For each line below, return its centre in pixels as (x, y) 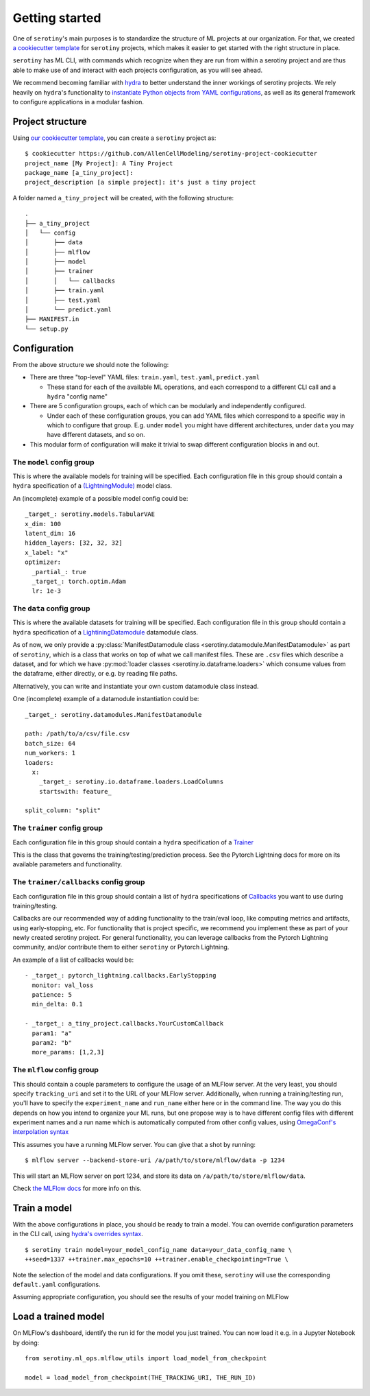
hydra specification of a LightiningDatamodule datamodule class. (106, 632)
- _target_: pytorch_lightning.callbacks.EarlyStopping (121, 975)
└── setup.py (47, 329)
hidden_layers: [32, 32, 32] (74, 543)
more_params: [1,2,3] (68, 1052)
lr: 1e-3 (47, 591)
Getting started (57, 18)
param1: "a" (52, 1033)
